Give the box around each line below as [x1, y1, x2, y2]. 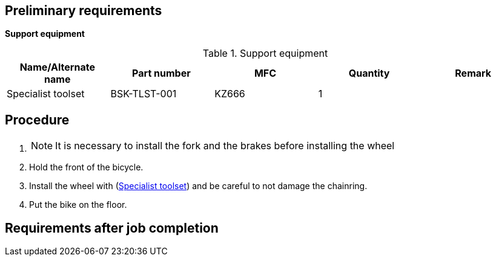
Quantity [348, 67, 390, 80]
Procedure [5, 112, 70, 127]
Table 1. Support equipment [202, 47, 328, 60]
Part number [132, 67, 191, 80]
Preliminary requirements [5, 3, 162, 18]
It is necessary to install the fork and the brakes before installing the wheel [55, 140, 395, 152]
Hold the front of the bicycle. [29, 162, 144, 173]
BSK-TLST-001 [110, 88, 177, 100]
